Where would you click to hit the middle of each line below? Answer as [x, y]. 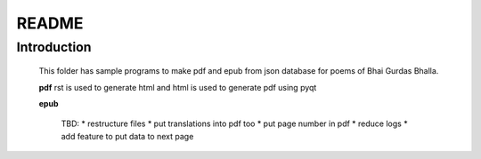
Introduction [54, 47]
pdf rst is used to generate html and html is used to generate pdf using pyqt [178, 87]
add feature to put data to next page [127, 136]
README [50, 23]
